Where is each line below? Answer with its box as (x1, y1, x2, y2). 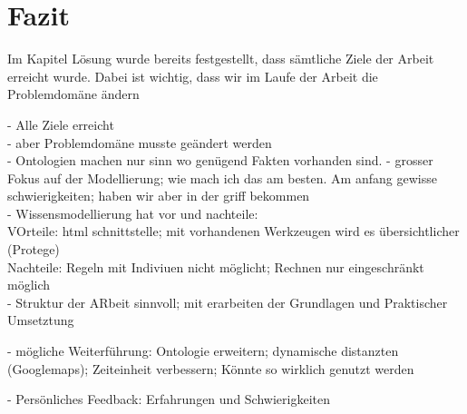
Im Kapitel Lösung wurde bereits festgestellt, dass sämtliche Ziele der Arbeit (7, 49, 434, 68)
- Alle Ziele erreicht (7, 114, 114, 133)
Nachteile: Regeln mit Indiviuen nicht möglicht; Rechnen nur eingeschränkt (7, 257, 424, 276)
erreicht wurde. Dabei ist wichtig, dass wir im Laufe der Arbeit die (7, 66, 378, 85)
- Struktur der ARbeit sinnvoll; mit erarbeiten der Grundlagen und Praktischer (7, 292, 448, 311)
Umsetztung (7, 310, 74, 330)
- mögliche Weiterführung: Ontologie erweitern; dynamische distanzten (7, 341, 399, 360)
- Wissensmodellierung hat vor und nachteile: (7, 203, 258, 222)
